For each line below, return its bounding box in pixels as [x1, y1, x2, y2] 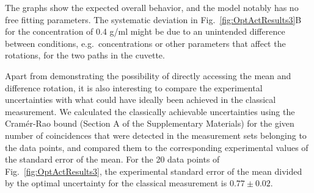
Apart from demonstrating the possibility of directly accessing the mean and [5, 69, 291, 82]
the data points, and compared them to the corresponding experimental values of [5, 141, 309, 153]
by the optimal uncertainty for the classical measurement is [5, 177, 227, 189]
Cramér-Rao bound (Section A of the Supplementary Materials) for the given [5, 117, 294, 130]
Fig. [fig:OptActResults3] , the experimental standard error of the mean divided [5, 164, 302, 177]
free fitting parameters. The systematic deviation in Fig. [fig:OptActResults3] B [5, 13, 302, 26]
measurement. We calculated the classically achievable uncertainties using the [5, 105, 295, 118]
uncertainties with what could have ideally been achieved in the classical [5, 93, 276, 106]
